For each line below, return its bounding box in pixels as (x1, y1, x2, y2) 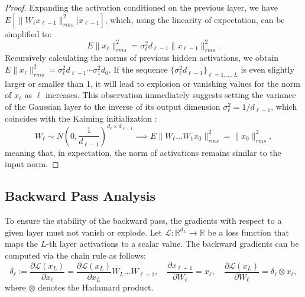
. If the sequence (108, 63, 168, 76)
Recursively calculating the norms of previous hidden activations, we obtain (5, 51, 279, 64)
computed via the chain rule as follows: (5, 249, 146, 261)
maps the (5, 237, 38, 250)
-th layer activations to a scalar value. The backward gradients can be (46, 237, 299, 250)
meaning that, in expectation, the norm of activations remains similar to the (5, 146, 281, 158)
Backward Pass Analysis (5, 187, 155, 205)
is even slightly (241, 63, 294, 76)
